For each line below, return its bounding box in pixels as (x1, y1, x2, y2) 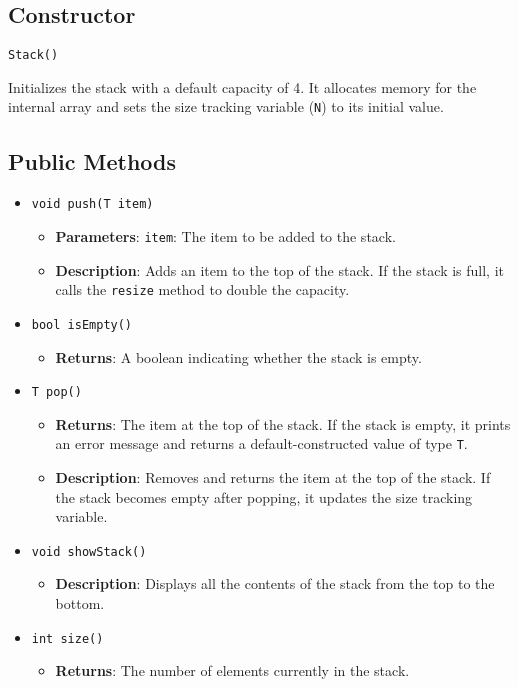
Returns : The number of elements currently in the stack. (55, 660, 410, 681)
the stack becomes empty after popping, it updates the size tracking (55, 486, 473, 507)
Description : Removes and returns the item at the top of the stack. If (55, 467, 491, 488)
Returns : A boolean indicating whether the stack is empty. (55, 346, 422, 367)
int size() (31, 631, 104, 646)
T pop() (31, 385, 82, 400)
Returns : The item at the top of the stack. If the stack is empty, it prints (55, 413, 511, 434)
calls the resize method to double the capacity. (55, 279, 350, 300)
